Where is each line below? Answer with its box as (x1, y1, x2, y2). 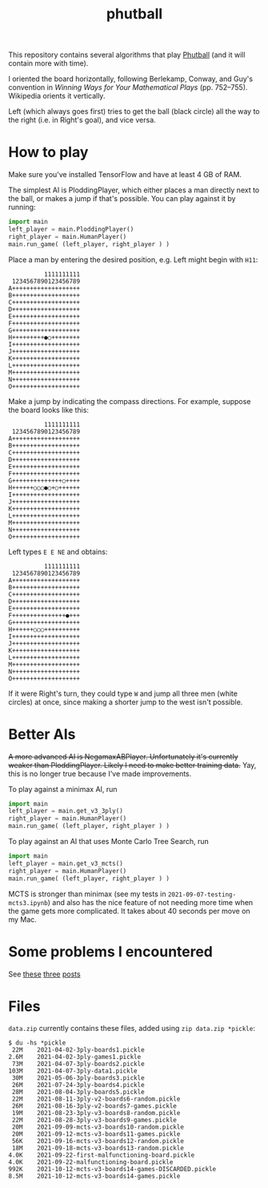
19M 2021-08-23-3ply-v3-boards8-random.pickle (11, 1109, 181, 1117)
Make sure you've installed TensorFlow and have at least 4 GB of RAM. (8, 170, 242, 180)
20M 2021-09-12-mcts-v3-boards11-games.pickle (11, 1130, 181, 1138)
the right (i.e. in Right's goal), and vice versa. (8, 115, 156, 125)
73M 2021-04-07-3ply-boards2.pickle (11, 1060, 146, 1069)
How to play (8, 143, 89, 161)
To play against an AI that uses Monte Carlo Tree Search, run (8, 837, 210, 847)
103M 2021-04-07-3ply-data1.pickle (8, 1067, 138, 1075)
